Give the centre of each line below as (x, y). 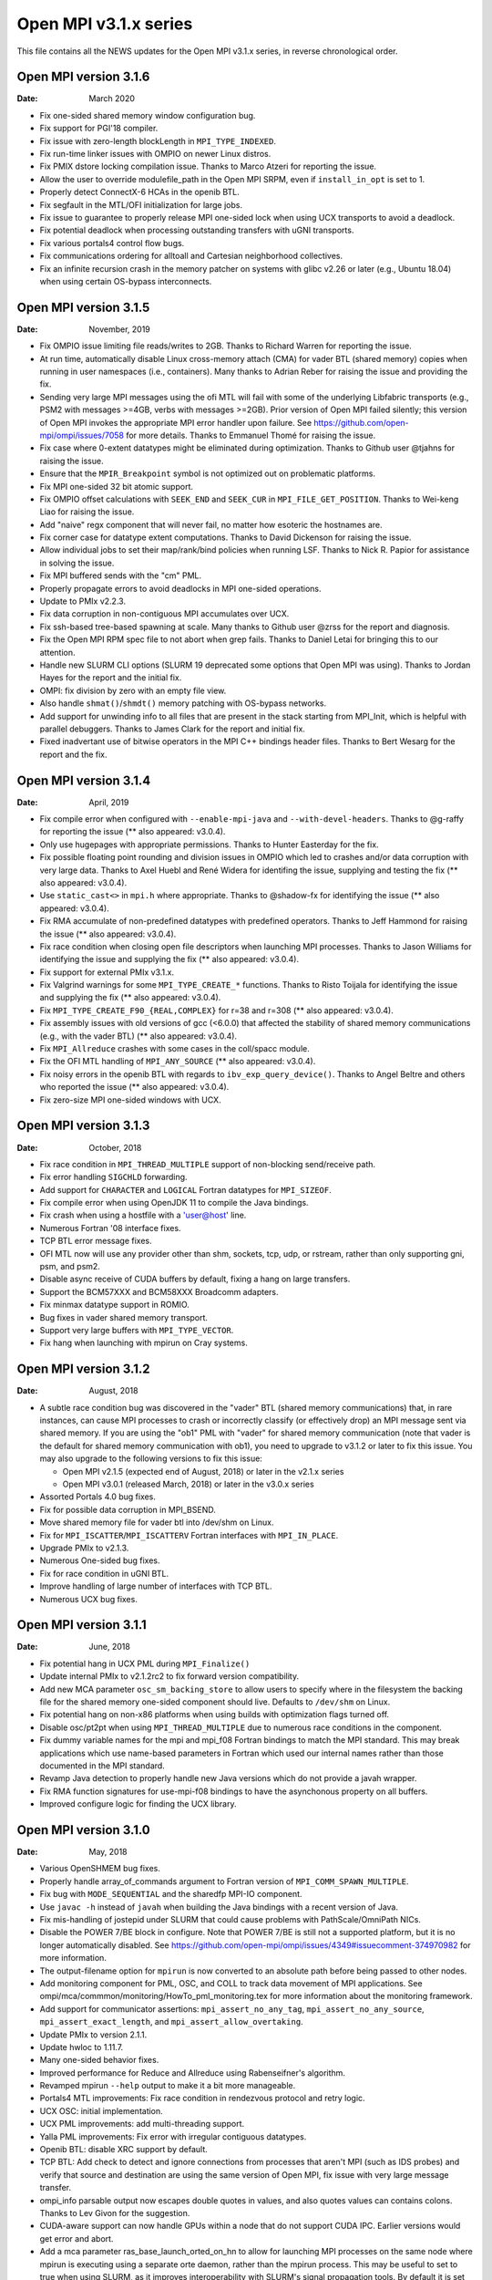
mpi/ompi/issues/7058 (82, 435)
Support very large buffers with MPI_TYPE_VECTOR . (137, 1330)
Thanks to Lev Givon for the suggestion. (115, 2213)
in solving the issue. (77, 563)
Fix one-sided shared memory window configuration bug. (148, 115)
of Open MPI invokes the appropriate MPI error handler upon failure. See (176, 422)
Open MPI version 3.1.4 (84, 780)
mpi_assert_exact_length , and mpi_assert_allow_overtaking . (172, 2022)
